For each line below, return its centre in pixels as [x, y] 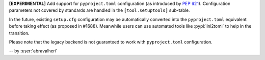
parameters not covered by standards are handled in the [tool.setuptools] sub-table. [99, 10]
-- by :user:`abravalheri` [33, 51]
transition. [19, 33]
